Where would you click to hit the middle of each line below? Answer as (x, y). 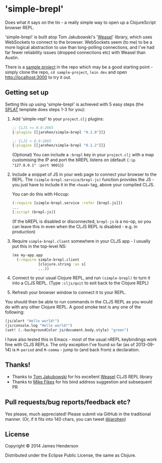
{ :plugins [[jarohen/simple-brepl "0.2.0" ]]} (59, 132)
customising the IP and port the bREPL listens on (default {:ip (74, 160)
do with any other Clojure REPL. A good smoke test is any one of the (73, 307)
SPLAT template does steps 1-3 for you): (45, 109)
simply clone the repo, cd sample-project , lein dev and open (66, 72)
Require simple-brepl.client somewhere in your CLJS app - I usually (81, 241)
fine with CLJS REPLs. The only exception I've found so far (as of (70, 345)
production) (24, 231)
